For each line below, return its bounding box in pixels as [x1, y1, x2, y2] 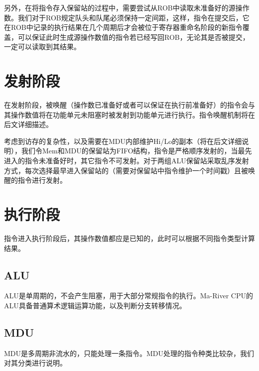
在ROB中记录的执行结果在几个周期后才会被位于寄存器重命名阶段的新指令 [4, 22, 243, 32]
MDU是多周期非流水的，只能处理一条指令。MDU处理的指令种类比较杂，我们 [4, 348, 255, 358]
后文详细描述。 [4, 119, 53, 129]
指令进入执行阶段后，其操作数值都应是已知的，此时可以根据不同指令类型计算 [4, 233, 255, 243]
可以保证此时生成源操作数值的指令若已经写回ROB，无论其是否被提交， [17, 31, 250, 42]
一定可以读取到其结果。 [4, 41, 81, 52]
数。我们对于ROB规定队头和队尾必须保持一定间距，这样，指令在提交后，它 [4, 12, 250, 22]
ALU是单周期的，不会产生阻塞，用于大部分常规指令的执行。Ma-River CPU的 [4, 290, 253, 301]
